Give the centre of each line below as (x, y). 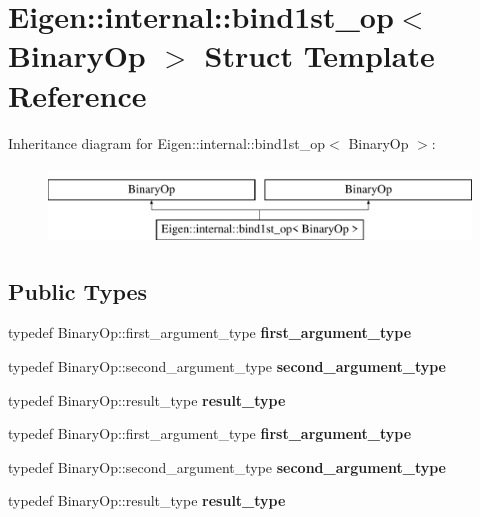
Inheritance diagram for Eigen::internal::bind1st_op (167, 142)
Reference (77, 94)
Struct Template (319, 55)
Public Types (78, 290)
